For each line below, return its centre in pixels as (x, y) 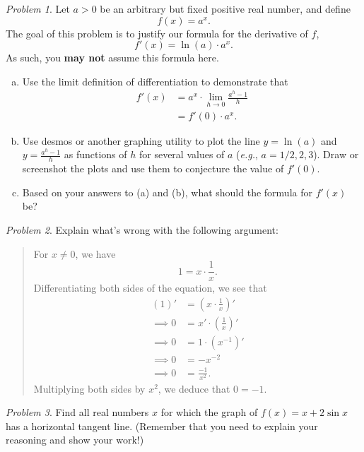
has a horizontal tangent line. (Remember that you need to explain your (162, 426)
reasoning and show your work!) (75, 440)
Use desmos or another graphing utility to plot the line (141, 140)
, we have (95, 253)
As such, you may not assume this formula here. (112, 58)
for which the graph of (209, 412)
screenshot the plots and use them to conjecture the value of (153, 168)
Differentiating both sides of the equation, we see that (150, 288)
